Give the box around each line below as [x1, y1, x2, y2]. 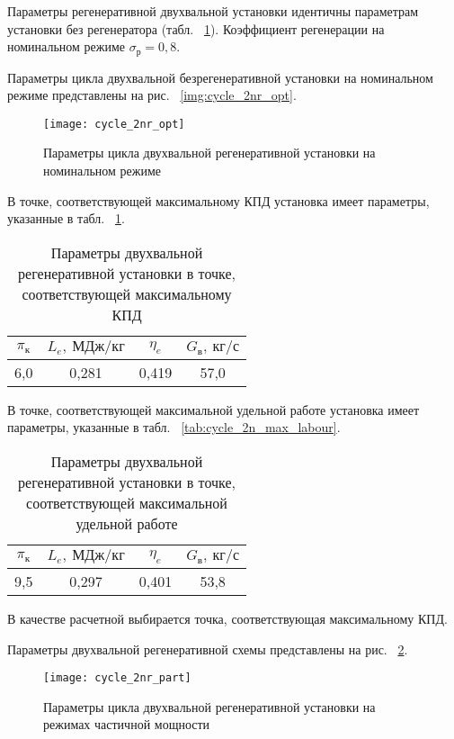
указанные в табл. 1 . [7, 209, 125, 228]
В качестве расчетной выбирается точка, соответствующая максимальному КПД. [7, 609, 448, 628]
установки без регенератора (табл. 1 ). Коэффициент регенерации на [7, 19, 385, 38]
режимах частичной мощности [43, 715, 210, 734]
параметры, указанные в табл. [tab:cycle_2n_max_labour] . [7, 418, 341, 437]
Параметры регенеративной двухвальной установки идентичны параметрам [7, 2, 419, 20]
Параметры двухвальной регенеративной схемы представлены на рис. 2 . [7, 639, 408, 658]
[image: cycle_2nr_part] [43, 671, 191, 685]
